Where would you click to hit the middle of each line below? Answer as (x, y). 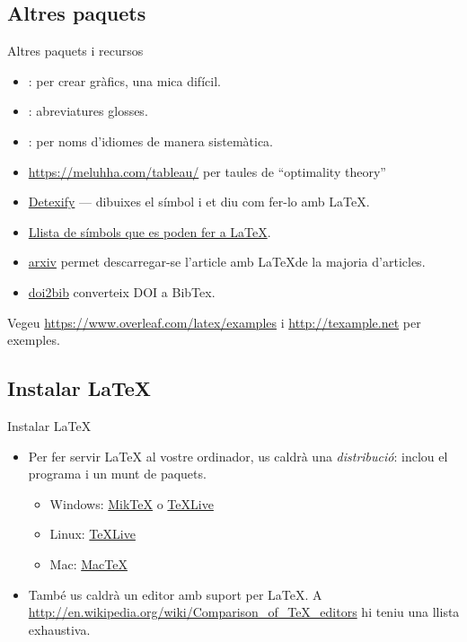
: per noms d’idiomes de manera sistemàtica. (150, 141)
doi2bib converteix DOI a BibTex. (122, 291)
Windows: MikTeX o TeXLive (132, 503)
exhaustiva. (59, 629)
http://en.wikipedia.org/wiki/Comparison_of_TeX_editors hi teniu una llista (244, 612)
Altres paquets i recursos (75, 51)
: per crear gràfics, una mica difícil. (124, 80)
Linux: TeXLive (93, 534)
